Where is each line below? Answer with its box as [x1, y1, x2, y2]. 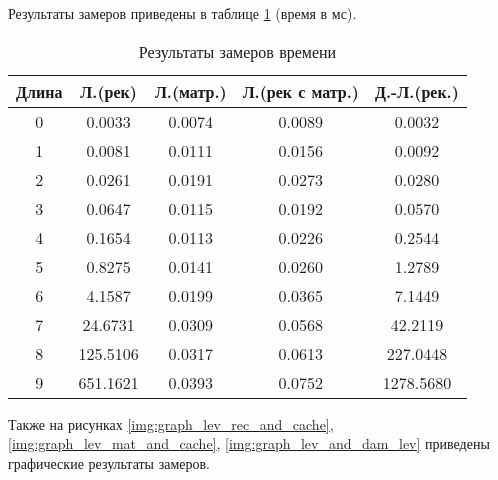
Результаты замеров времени [138, 39, 337, 63]
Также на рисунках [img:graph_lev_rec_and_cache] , [8, 413, 334, 434]
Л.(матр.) [154, 79, 227, 103]
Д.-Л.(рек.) [374, 79, 459, 103]
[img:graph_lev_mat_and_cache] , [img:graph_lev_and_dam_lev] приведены [8, 433, 490, 454]
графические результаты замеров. [8, 452, 210, 473]
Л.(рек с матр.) [242, 79, 359, 103]
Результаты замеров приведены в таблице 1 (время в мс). [8, 3, 357, 23]
